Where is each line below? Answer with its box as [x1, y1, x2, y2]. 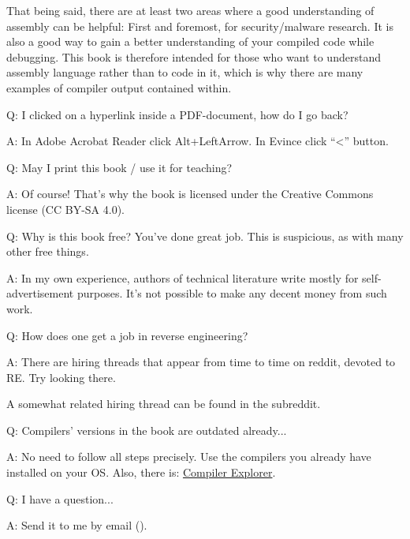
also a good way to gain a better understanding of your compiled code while [6, 33, 375, 50]
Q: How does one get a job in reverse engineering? [6, 327, 248, 343]
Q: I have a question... [6, 490, 114, 507]
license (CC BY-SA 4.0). [6, 200, 125, 217]
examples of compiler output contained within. [6, 79, 232, 95]
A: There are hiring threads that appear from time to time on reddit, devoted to [6, 354, 396, 370]
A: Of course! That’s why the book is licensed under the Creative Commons [6, 185, 374, 202]
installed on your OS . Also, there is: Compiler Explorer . [6, 464, 276, 481]
